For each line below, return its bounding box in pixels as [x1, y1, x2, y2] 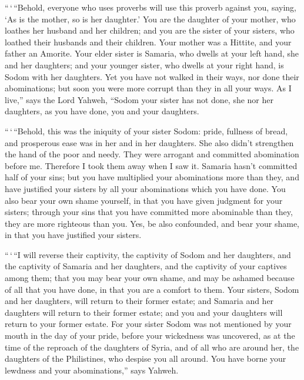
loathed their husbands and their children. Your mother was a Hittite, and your [5, 35, 292, 48]
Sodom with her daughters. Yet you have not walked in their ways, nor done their [5, 70, 299, 82]
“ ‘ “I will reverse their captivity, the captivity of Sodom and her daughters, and [5, 248, 291, 260]
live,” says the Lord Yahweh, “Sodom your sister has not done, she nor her [5, 93, 274, 105]
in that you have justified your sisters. [5, 229, 142, 241]
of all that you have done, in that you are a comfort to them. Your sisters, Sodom [5, 283, 299, 295]
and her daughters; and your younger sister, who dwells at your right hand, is [5, 58, 284, 71]
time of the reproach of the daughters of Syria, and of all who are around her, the [5, 341, 299, 353]
